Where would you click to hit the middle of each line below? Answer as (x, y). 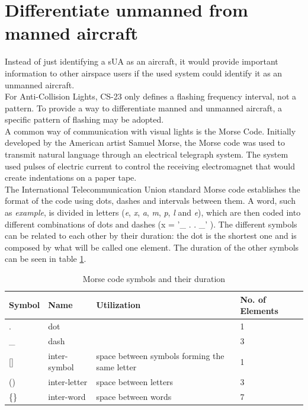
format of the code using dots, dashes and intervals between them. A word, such (150, 201)
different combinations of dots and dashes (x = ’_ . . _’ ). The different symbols (151, 224)
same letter (116, 367)
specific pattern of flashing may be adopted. (84, 119)
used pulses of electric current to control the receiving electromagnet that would (150, 166)
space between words (134, 396)
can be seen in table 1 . (46, 259)
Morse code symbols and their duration (154, 278)
